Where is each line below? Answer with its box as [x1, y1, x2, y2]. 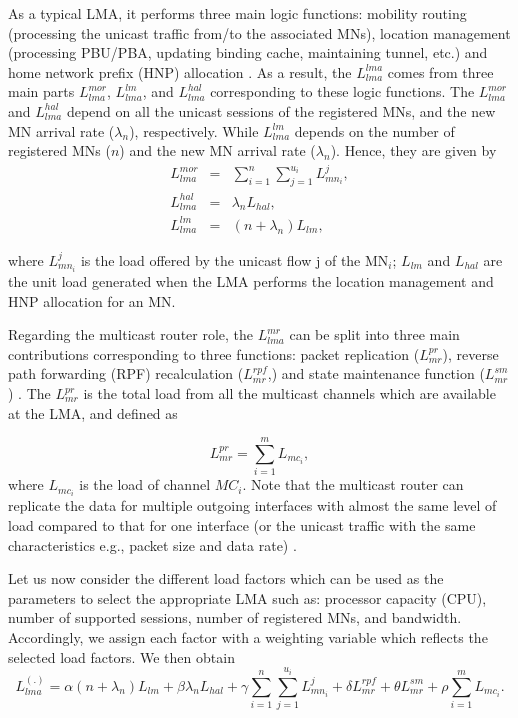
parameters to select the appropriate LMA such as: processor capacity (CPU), [8, 587, 487, 608]
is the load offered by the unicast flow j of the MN [80, 249, 389, 270]
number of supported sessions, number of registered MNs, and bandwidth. [8, 607, 462, 628]
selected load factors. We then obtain [8, 646, 235, 667]
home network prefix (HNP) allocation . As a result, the [8, 61, 352, 82]
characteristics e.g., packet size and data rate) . [8, 534, 297, 555]
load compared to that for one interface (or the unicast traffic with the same [8, 515, 476, 535]
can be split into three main [289, 324, 460, 345]
